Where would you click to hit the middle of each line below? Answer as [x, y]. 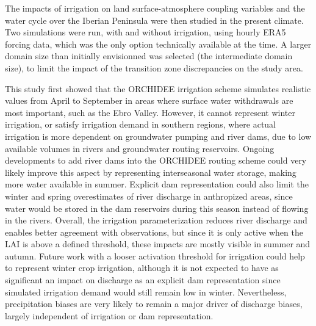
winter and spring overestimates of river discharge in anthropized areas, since [149, 196]
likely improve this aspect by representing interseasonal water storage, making [151, 172]
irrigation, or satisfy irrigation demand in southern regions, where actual [141, 124]
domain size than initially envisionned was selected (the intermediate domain [149, 56]
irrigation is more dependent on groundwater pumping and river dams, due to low [158, 136]
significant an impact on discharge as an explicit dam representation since [143, 280]
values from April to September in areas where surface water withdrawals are [149, 100]
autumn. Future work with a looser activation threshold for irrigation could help [155, 255]
